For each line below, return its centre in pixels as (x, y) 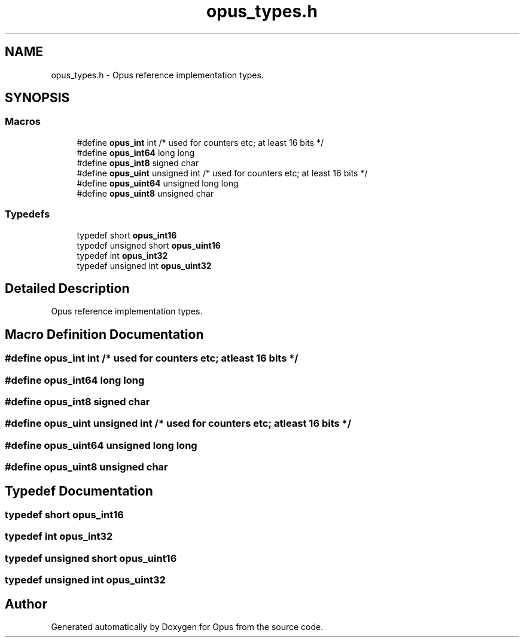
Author (26, 604)
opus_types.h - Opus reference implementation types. (157, 75)
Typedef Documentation (79, 491)
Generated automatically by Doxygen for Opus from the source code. (187, 626)
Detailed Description (67, 288)
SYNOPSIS (37, 98)
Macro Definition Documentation (104, 334)
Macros (23, 122)
